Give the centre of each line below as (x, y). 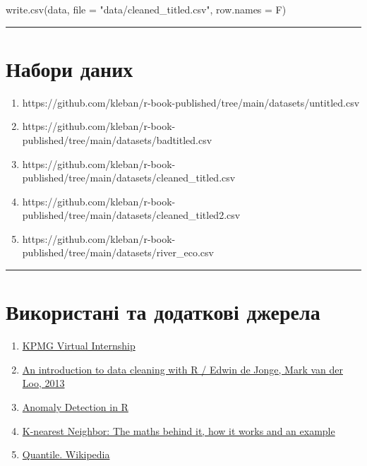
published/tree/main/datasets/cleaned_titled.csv (129, 178)
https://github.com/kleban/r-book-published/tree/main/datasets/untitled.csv (191, 102)
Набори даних (70, 68)
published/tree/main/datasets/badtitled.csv (117, 139)
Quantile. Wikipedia (66, 454)
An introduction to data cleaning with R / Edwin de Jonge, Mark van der (182, 369)
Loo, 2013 (43, 383)
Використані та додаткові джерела (163, 312)
